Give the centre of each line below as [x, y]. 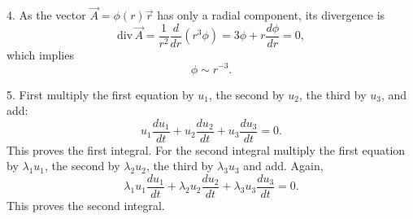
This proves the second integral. [86, 206]
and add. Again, [283, 166]
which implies [40, 54]
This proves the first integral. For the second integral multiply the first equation [206, 149]
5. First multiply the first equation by [100, 94]
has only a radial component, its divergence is [271, 15]
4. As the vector [46, 15]
